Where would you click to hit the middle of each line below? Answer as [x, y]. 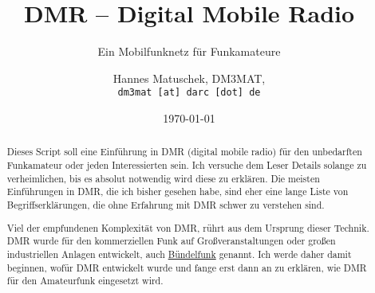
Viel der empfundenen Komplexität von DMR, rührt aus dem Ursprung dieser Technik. [188, 227]
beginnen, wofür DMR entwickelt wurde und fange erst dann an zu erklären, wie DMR [187, 267]
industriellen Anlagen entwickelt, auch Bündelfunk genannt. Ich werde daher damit [179, 254]
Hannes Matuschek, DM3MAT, [189, 78]
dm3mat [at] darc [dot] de [189, 93]
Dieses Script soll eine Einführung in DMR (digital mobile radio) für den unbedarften [184, 152]
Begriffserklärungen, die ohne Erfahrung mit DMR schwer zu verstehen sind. [166, 204]
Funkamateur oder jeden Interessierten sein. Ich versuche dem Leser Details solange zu [187, 165]
